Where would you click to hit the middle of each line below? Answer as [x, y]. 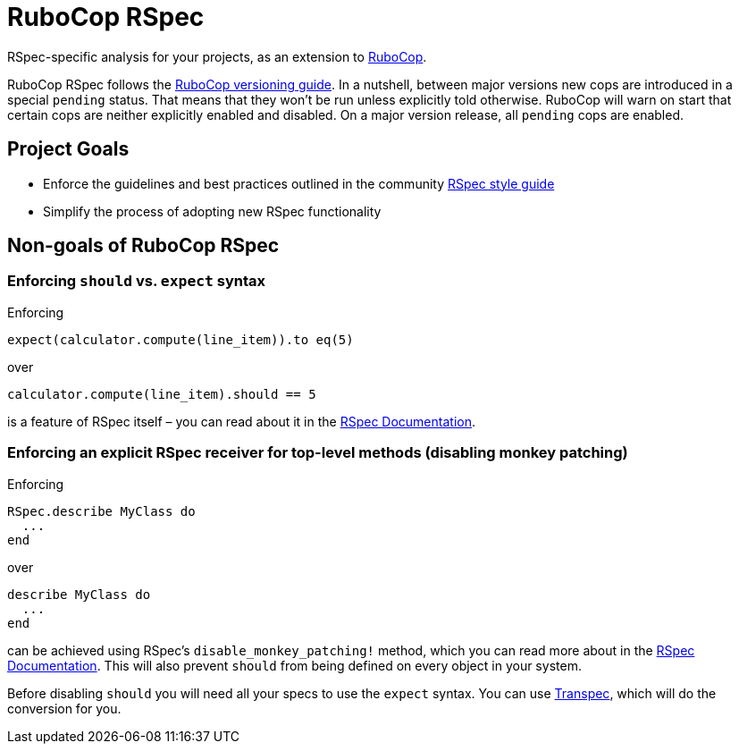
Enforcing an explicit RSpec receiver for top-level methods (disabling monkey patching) [318, 453]
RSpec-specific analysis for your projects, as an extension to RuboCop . [217, 56]
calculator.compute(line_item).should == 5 [162, 394]
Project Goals [68, 149]
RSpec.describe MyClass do [101, 511]
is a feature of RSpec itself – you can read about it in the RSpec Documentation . [241, 421]
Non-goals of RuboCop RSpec [143, 246]
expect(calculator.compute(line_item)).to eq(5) [181, 339]
